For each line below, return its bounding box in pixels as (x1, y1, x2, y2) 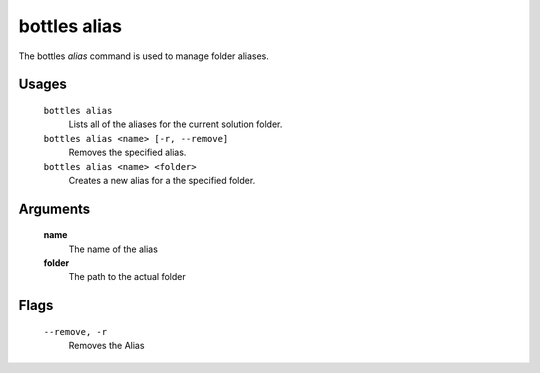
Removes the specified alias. (68, 146, 187, 159)
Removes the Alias (68, 340, 145, 352)
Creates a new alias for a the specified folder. (68, 174, 256, 186)
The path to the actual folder (68, 271, 186, 283)
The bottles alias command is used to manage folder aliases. (18, 50, 270, 62)
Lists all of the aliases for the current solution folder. (68, 118, 283, 130)
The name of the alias (68, 243, 159, 255)
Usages (18, 76, 67, 93)
